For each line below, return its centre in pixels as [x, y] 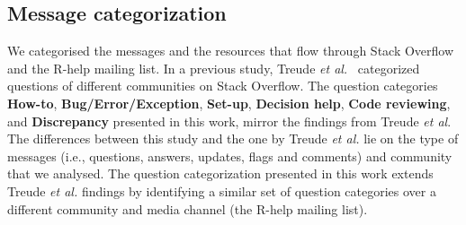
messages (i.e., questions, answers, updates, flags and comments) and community [230, 156]
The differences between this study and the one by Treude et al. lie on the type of [233, 138]
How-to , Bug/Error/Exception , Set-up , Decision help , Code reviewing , [229, 103]
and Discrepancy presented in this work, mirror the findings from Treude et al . [229, 121]
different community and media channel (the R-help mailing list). [188, 208]
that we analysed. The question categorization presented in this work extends [220, 173]
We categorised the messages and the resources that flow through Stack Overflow [231, 51]
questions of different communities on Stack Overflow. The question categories [223, 86]
